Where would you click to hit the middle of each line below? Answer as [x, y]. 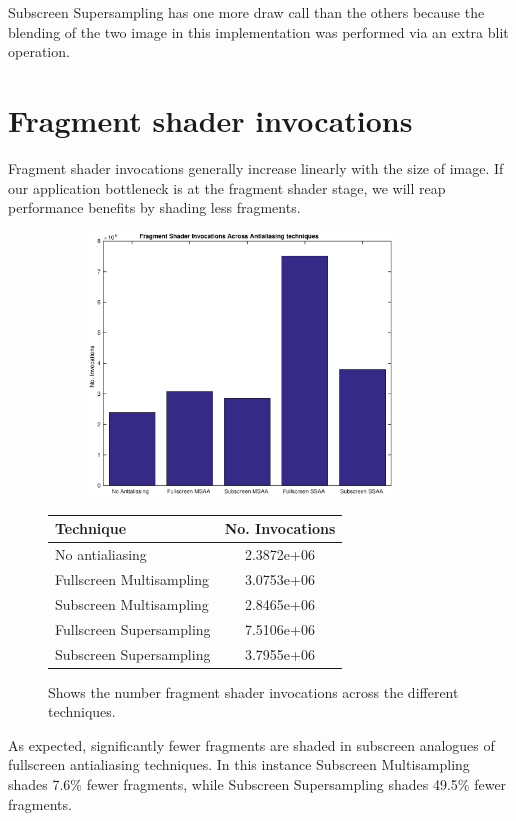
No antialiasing [101, 554]
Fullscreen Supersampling [133, 628]
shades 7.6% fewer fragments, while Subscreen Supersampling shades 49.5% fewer [257, 784]
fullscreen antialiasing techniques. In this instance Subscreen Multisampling [239, 764]
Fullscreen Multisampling [132, 579]
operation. [39, 51]
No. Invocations [280, 528]
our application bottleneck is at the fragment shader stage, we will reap [227, 187]
